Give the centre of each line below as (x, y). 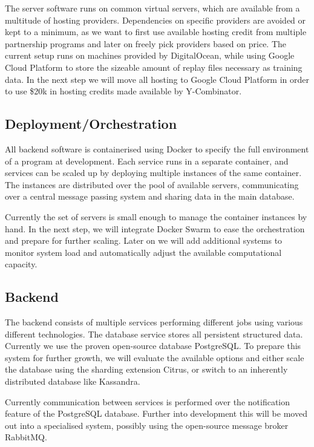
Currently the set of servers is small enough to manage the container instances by (156, 216)
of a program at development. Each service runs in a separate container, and (147, 161)
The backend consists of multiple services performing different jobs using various (154, 322)
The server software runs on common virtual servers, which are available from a (152, 8)
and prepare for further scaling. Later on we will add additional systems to (144, 240)
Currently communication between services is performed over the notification (148, 401)
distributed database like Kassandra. (73, 381)
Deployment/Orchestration (91, 124)
